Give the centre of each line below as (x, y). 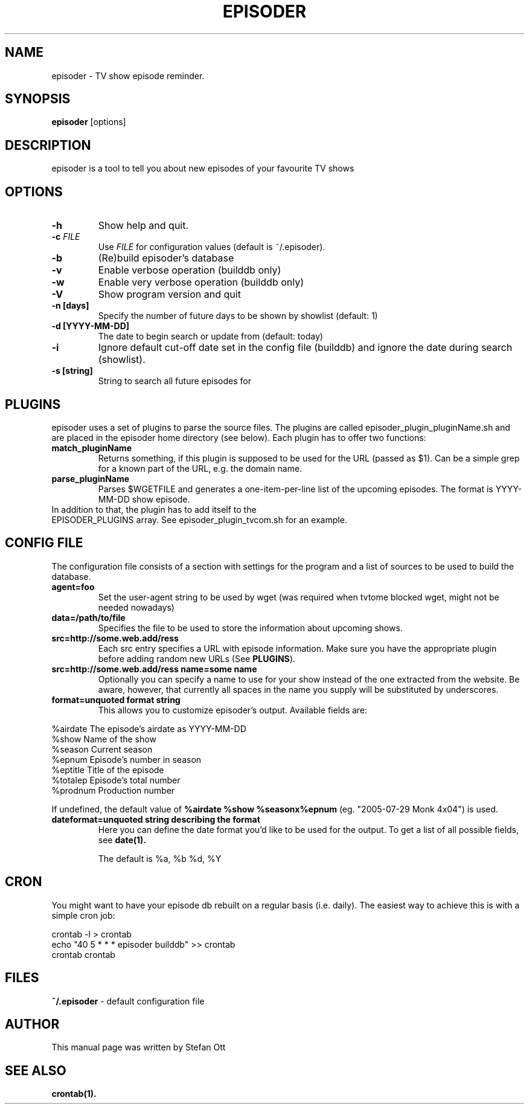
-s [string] (72, 371)
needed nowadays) (136, 607)
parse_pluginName (91, 478)
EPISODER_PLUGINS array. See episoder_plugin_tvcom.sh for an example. (199, 519)
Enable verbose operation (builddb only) (190, 270)
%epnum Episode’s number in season (127, 759)
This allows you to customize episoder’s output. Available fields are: (233, 710)
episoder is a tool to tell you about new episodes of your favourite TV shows (203, 169)
